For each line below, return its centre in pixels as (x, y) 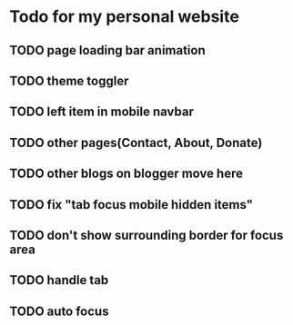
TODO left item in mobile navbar (101, 112)
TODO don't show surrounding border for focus (146, 235)
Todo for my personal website (124, 17)
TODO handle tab (59, 280)
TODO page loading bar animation (108, 50)
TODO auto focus (59, 311)
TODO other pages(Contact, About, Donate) (136, 143)
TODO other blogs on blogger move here (126, 174)
